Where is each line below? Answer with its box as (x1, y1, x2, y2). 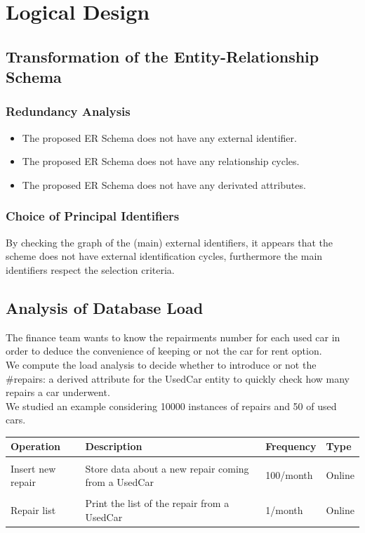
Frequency (265, 439, 317, 454)
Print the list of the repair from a (85, 496, 230, 511)
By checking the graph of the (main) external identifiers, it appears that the (6, 235, 333, 249)
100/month (265, 468, 313, 482)
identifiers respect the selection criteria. (6, 262, 175, 277)
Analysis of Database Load (6, 296, 204, 318)
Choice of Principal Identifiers (6, 207, 180, 225)
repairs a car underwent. (6, 385, 110, 400)
